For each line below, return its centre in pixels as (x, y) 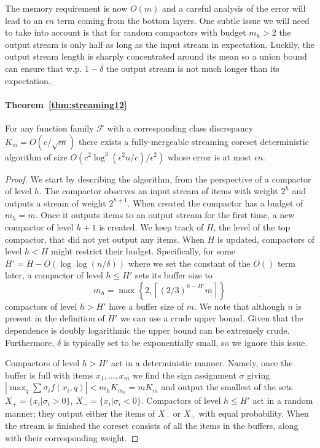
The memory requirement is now (66, 8)
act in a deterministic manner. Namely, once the (202, 363)
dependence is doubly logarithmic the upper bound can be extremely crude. (147, 330)
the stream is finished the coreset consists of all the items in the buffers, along (152, 426)
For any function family (49, 128)
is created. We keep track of (151, 226)
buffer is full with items (49, 375)
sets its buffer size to (174, 275)
